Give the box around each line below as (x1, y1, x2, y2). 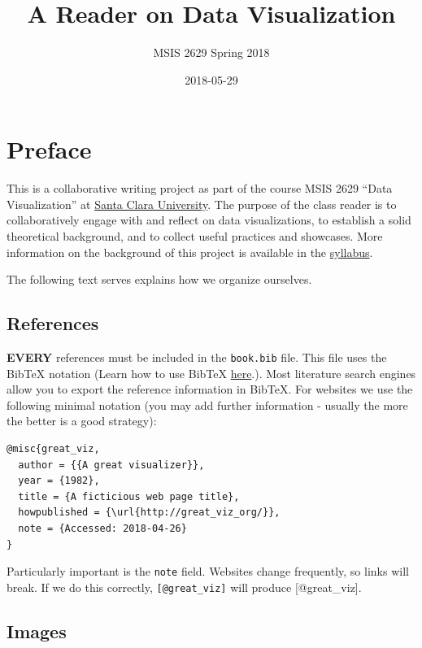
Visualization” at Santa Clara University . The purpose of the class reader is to (7, 195, 397, 212)
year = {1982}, (18, 475, 100, 487)
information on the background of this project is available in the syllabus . (7, 243, 373, 260)
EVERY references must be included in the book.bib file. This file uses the (7, 349, 387, 366)
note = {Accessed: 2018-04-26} (18, 523, 187, 535)
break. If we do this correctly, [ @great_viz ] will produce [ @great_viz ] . (7, 578, 362, 595)
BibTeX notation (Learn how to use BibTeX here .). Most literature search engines (7, 364, 416, 381)
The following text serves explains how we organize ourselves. (7, 271, 312, 288)
